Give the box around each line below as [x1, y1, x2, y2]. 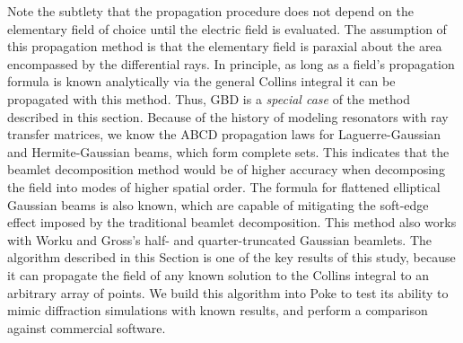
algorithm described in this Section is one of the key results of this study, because [7, 248, 456, 267]
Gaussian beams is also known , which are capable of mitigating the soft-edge [7, 195, 429, 214]
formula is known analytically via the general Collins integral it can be [7, 72, 396, 91]
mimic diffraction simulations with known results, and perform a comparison [7, 301, 428, 320]
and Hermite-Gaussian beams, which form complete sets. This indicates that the [7, 142, 450, 161]
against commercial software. [7, 318, 166, 337]
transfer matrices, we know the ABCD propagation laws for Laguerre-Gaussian [7, 125, 441, 144]
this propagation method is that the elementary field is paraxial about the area [7, 37, 442, 56]
